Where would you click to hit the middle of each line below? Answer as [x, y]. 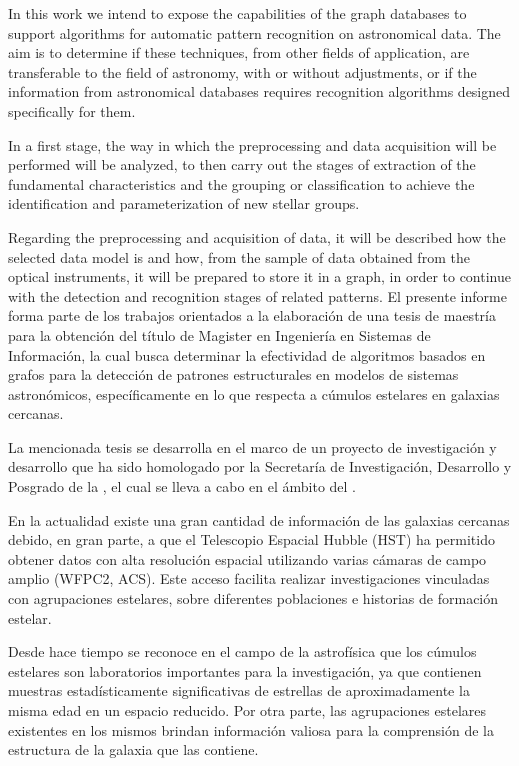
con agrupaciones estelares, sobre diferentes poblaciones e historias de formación [253, 598]
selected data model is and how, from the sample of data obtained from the [239, 256]
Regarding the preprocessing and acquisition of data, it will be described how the [257, 236]
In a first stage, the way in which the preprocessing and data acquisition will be [252, 144]
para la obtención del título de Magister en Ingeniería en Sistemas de [219, 334]
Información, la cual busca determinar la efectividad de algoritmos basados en [247, 354]
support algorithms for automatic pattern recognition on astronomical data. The [254, 32]
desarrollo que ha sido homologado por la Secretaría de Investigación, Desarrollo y [260, 466]
